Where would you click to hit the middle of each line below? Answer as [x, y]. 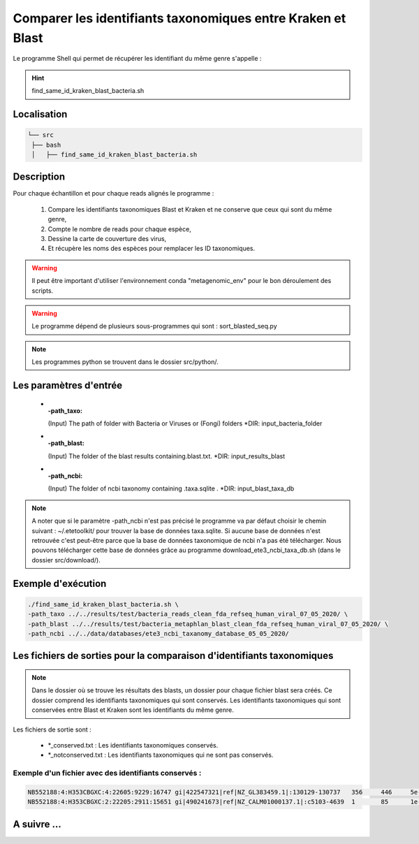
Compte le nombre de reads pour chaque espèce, [119, 229]
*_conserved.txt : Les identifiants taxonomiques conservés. [133, 745]
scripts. [43, 291]
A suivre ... [37, 824]
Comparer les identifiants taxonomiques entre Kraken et [179, 18]
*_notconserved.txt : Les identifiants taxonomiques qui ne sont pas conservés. [161, 755]
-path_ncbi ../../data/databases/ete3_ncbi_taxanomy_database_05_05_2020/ [159, 633]
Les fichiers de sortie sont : [52, 729]
